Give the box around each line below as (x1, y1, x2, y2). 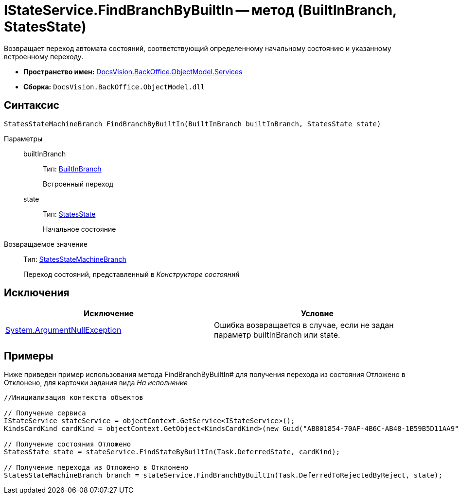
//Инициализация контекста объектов (4, 394, 143, 402)
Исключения (4, 287, 70, 299)
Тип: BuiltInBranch (43, 164, 102, 173)
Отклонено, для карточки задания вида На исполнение (4, 378, 188, 387)
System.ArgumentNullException (5, 325, 122, 335)
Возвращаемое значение (4, 240, 88, 248)
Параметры (4, 134, 43, 143)
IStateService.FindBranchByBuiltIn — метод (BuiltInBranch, (4, 2, 397, 18)
